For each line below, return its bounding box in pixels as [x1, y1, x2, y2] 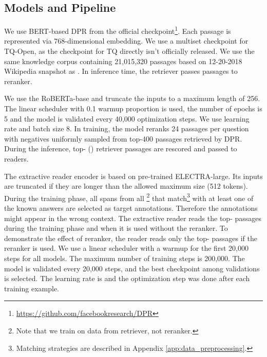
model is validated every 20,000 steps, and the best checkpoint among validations [4, 263, 260, 273]
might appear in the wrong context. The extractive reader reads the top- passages [4, 212, 262, 223]
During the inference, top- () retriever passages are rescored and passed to [4, 143, 237, 154]
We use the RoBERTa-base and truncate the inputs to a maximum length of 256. [4, 93, 260, 104]
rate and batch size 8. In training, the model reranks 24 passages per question [4, 123, 249, 134]
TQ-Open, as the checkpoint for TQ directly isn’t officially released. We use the [4, 46, 255, 56]
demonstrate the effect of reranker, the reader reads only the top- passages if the [4, 232, 257, 243]
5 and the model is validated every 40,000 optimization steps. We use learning [4, 113, 250, 124]
